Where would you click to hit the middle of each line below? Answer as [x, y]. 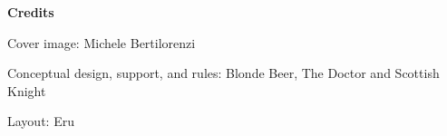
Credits [31, 12]
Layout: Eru [41, 121]
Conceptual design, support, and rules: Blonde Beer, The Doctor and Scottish [223, 73]
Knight [27, 90]
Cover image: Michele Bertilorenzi [102, 42]
